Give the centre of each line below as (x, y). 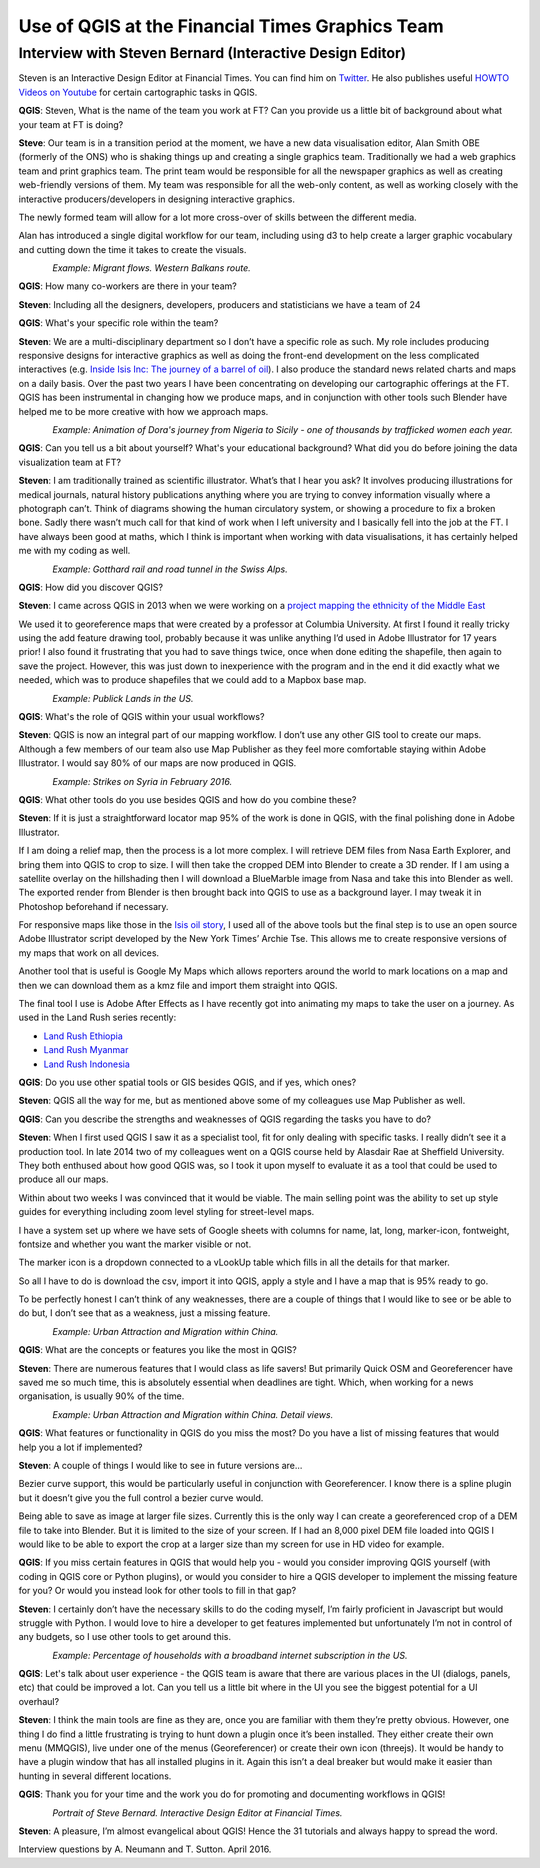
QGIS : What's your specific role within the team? (118, 323)
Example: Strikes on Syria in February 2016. (142, 781)
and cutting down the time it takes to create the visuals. (132, 249)
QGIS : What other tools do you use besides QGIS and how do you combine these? (187, 799)
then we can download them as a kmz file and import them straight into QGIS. (178, 985)
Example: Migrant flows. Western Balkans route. (151, 268)
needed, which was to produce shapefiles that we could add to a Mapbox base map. (192, 680)
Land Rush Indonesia (86, 1064)
